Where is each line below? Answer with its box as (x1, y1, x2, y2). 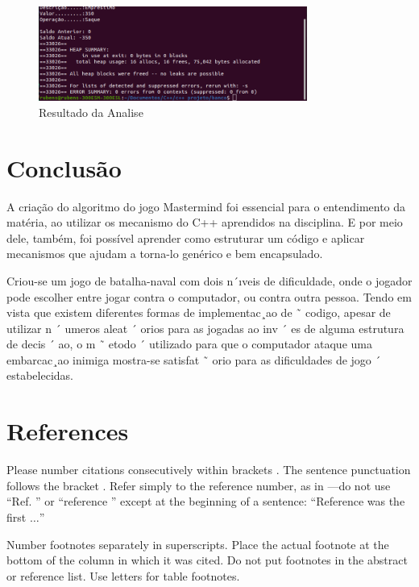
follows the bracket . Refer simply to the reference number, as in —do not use (6, 477, 391, 493)
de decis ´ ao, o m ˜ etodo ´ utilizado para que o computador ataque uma (6, 335, 372, 352)
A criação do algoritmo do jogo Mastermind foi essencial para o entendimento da (6, 198, 406, 214)
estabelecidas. (6, 367, 73, 384)
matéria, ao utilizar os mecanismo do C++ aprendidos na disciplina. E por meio (6, 214, 403, 231)
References (6, 414, 129, 448)
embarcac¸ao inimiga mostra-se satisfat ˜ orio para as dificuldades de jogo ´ (6, 351, 381, 368)
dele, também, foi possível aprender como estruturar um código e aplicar (6, 229, 365, 246)
